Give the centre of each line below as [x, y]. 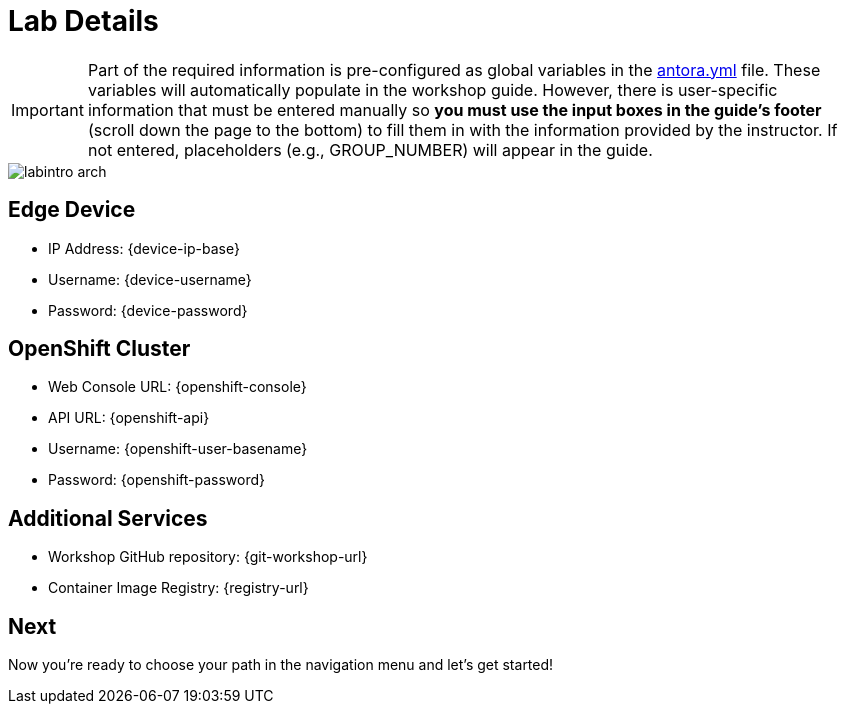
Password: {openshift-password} [157, 480]
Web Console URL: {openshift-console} [177, 387]
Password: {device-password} [148, 310]
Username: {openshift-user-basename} [178, 449]
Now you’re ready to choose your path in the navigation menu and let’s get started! [281, 665]
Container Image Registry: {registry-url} [178, 588]
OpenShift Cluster [99, 349]
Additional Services [108, 518]
